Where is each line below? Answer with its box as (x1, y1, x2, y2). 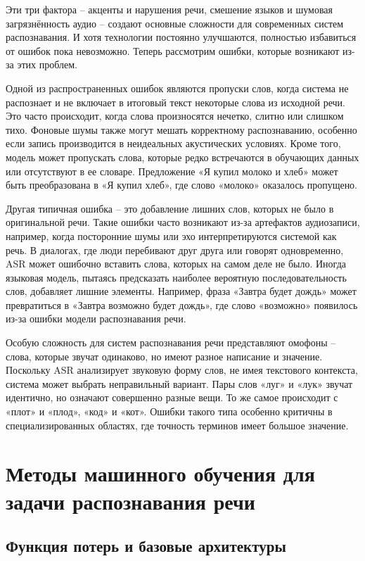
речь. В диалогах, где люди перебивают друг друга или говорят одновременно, (6, 242, 344, 257)
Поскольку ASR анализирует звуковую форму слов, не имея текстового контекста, (6, 363, 358, 377)
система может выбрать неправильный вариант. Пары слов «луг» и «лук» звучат (6, 376, 353, 391)
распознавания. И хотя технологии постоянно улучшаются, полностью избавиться (6, 30, 357, 44)
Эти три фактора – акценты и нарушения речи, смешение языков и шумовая (6, 2, 333, 16)
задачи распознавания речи (6, 486, 255, 515)
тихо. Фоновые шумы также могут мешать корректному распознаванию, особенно (6, 122, 357, 137)
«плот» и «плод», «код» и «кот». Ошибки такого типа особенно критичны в (6, 404, 333, 419)
